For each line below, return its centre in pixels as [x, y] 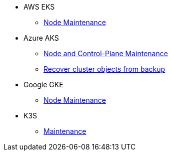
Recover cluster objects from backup [104, 69]
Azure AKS [41, 38]
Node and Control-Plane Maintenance [106, 53]
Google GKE [43, 85]
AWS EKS [39, 7]
